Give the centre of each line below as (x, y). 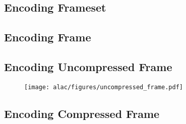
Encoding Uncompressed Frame (88, 66)
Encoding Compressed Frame (82, 113)
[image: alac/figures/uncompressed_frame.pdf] (104, 87)
